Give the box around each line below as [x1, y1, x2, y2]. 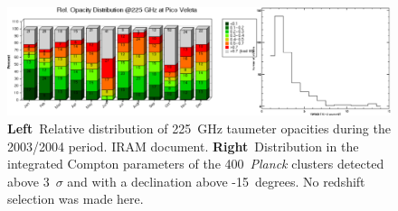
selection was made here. [7, 189, 144, 208]
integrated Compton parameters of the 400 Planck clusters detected [7, 154, 384, 173]
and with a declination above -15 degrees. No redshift [67, 171, 365, 190]
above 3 [7, 171, 50, 190]
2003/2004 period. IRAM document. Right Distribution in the [7, 136, 359, 155]
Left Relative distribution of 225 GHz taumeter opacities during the [7, 119, 391, 138]
